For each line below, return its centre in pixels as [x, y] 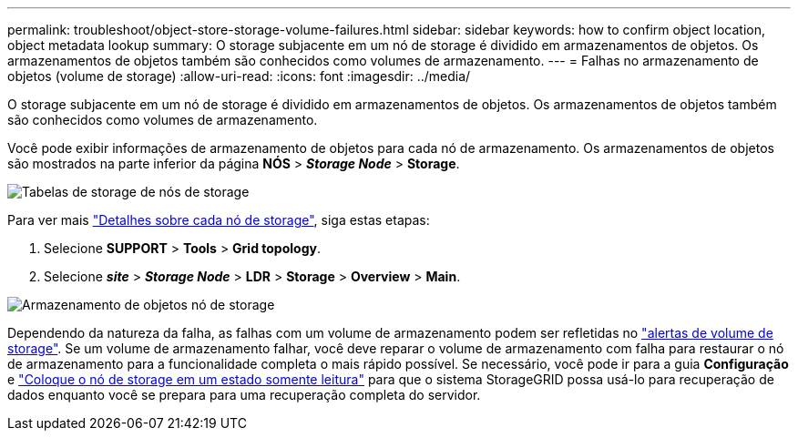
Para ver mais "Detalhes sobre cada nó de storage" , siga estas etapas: [219, 220]
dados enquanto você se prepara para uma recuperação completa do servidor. [244, 395]
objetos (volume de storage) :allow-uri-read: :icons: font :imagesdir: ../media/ [239, 76]
